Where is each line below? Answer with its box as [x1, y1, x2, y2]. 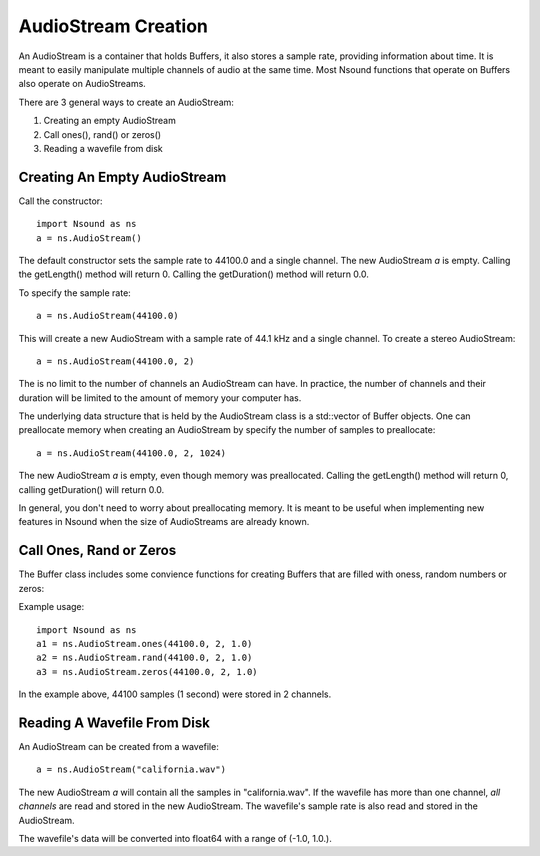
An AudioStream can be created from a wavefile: [18, 740, 219, 752]
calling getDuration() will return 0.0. [18, 483, 165, 495]
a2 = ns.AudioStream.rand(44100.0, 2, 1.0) [36, 652, 253, 664]
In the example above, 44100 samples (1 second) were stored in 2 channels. [18, 688, 332, 700]
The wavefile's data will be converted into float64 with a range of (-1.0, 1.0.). [18, 832, 332, 844]
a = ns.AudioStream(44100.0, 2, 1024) [36, 447, 227, 459]
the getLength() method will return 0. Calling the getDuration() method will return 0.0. [18, 268, 370, 280]
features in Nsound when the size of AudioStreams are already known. [18, 516, 310, 528]
